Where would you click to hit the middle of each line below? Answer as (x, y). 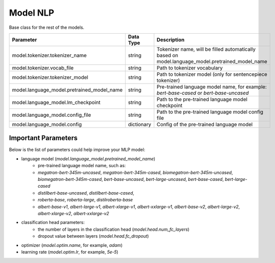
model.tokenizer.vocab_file (43, 67)
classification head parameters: (53, 222)
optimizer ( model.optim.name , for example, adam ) (72, 245)
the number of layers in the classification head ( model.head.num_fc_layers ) (114, 229)
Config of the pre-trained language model (205, 124)
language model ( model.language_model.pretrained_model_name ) (88, 158)
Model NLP (32, 13)
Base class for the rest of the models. (47, 27)
